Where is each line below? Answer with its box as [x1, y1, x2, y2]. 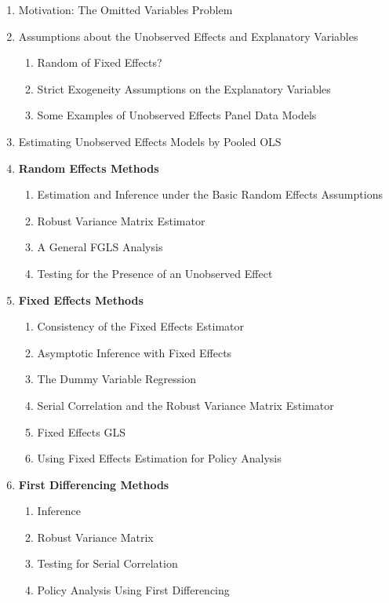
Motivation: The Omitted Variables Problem [18, 2, 233, 17]
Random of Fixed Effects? [37, 54, 162, 71]
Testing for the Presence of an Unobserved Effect [37, 265, 273, 281]
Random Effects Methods [18, 159, 159, 176]
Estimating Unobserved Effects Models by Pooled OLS [18, 133, 282, 149]
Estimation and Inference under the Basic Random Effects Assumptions [37, 186, 383, 203]
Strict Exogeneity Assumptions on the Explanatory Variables [37, 80, 331, 97]
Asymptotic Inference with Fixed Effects [37, 344, 232, 360]
